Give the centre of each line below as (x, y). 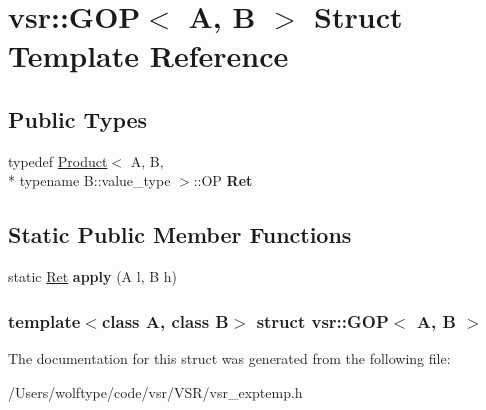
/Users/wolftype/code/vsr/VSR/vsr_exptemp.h (155, 391)
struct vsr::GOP (322, 320)
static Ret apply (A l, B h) (93, 276)
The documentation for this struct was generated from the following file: (229, 357)
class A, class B (165, 320)
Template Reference (148, 55)
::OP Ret (223, 180)
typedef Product (58, 160)
